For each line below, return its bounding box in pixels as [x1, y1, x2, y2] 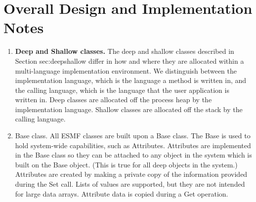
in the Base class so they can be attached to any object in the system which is [15, 150, 252, 160]
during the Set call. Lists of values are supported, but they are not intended [15, 179, 245, 189]
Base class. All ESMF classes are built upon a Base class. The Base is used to [15, 130, 251, 141]
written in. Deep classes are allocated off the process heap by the [15, 94, 212, 105]
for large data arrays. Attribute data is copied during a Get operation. [15, 188, 228, 199]
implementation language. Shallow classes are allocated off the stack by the [15, 104, 243, 114]
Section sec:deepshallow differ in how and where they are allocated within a [15, 55, 244, 66]
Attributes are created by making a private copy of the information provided [15, 169, 248, 179]
